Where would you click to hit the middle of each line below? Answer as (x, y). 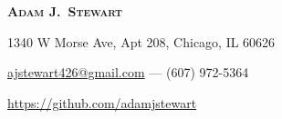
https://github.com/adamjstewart (102, 102)
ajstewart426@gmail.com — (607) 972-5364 (128, 72)
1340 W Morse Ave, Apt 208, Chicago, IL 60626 (141, 41)
